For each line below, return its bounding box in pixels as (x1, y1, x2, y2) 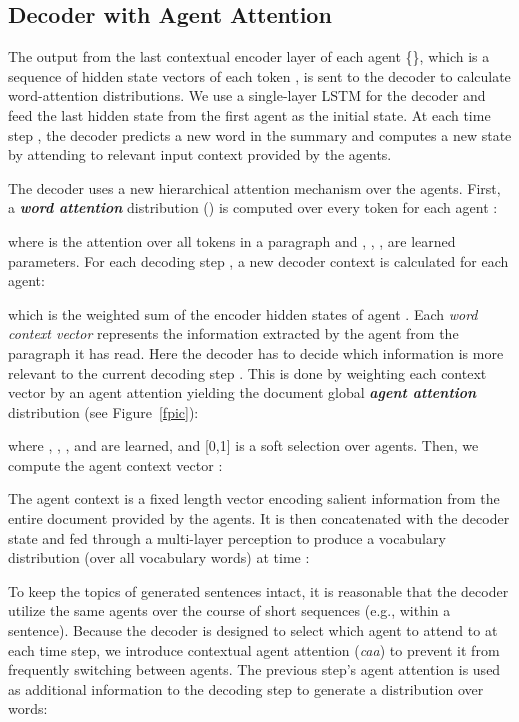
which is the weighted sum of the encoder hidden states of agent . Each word (8, 303, 478, 324)
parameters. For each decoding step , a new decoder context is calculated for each (8, 250, 509, 271)
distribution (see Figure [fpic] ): (8, 401, 199, 422)
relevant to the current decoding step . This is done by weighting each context (8, 362, 487, 383)
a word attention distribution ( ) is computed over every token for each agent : (8, 197, 498, 218)
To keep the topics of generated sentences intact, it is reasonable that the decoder (8, 580, 509, 601)
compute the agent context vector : (8, 454, 223, 475)
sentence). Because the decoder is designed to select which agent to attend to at (8, 620, 498, 641)
